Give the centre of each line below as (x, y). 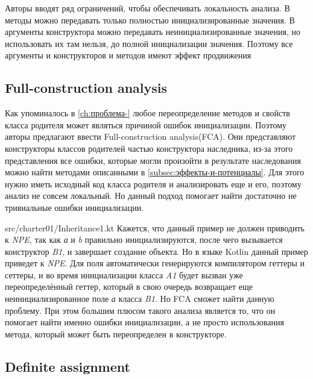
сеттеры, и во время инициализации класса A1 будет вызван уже (124, 274)
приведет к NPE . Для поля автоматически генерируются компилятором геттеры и (155, 263)
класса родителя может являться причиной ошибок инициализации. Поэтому (146, 124)
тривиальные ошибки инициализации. (74, 207)
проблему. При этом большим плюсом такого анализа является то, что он (140, 310)
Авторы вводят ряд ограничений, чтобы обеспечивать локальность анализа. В (147, 8)
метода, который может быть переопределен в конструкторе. (116, 334)
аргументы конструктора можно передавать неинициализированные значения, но (153, 32)
